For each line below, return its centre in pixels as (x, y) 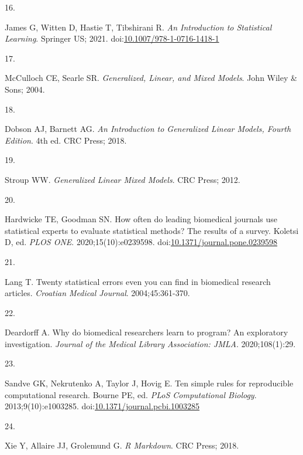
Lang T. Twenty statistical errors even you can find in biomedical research (138, 281)
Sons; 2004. (25, 89)
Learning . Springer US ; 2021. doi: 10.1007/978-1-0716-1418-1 (112, 38)
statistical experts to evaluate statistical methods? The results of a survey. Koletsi (152, 230)
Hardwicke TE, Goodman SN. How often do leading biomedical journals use (141, 219)
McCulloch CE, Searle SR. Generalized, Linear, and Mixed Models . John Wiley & (151, 78)
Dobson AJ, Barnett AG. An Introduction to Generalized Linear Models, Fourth (148, 129)
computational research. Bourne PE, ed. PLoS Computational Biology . (131, 394)
